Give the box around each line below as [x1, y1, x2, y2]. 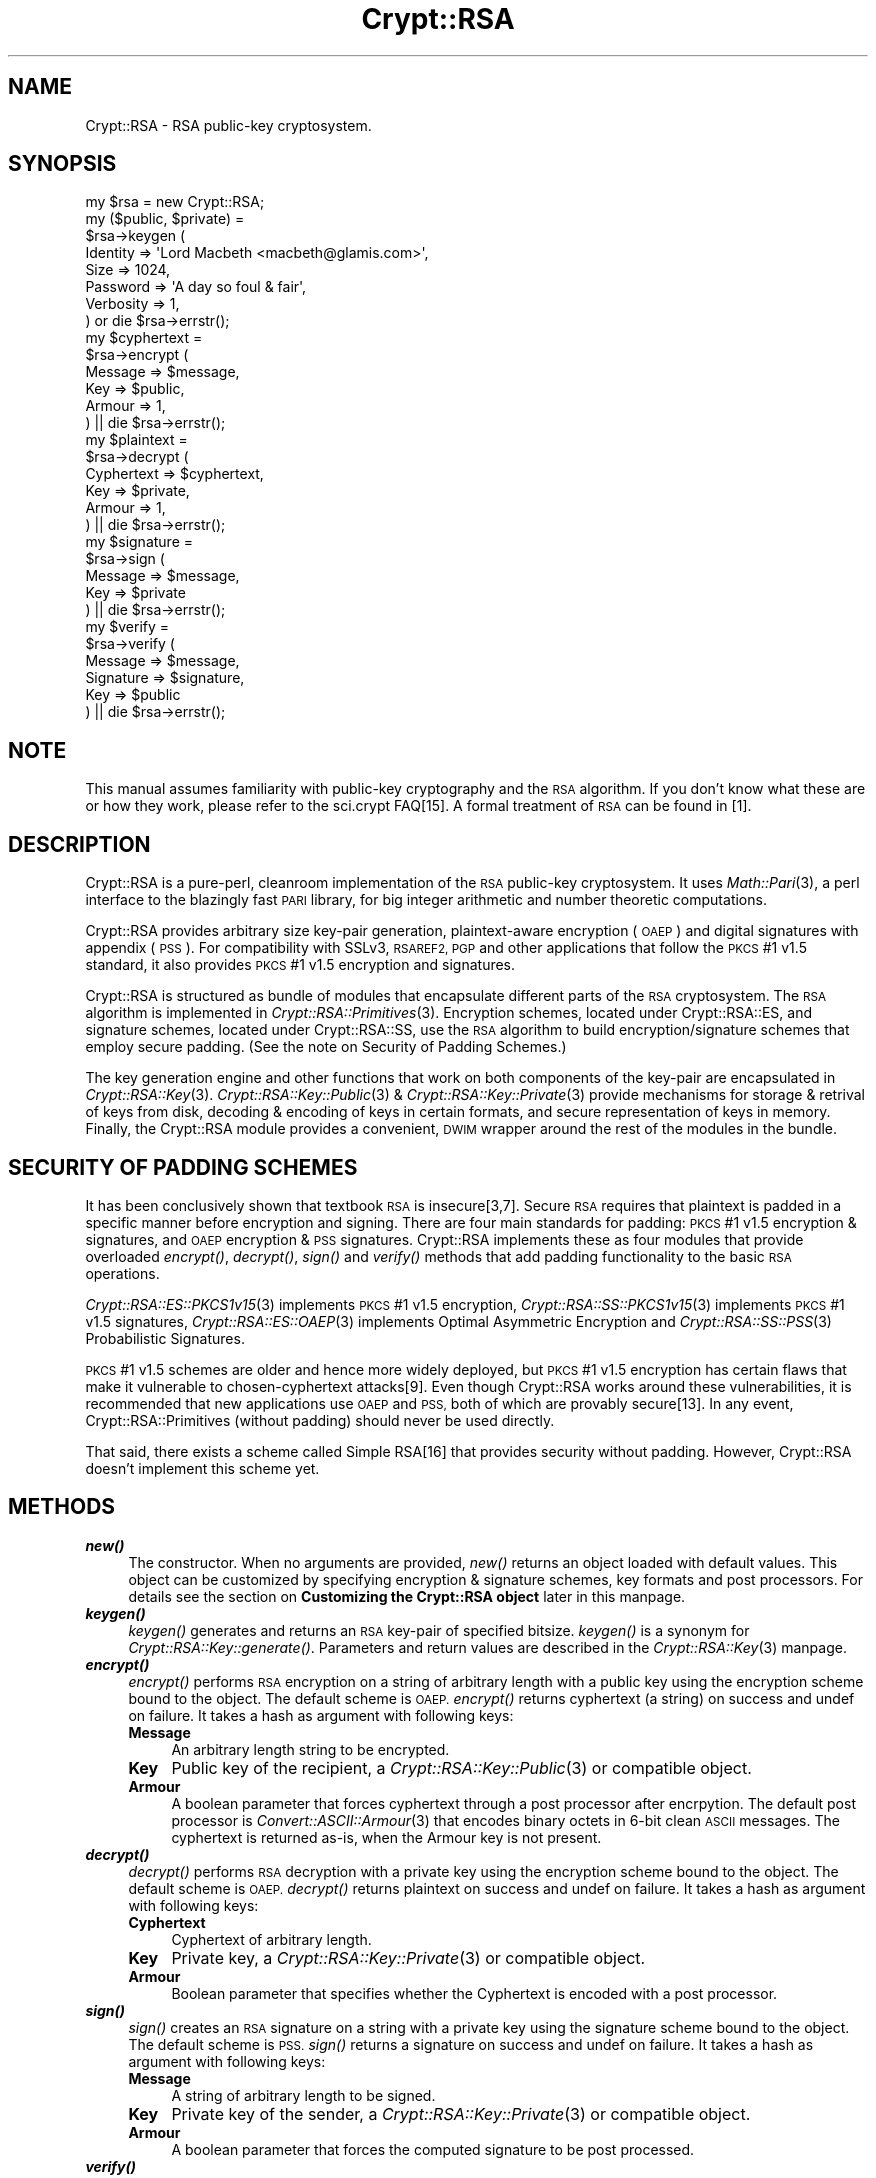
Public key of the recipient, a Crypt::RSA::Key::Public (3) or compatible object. [171, 1757, 752, 1778]
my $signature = [85, 533, 193, 551]
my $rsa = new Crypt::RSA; [85, 193, 265, 211]
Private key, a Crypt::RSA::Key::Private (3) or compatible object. [171, 1947, 646, 1968]
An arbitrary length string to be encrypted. [171, 1740, 450, 1758]
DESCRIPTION [8, 831, 151, 857]
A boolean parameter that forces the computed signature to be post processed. [171, 2140, 695, 2158]
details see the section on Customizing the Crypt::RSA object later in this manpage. [128, 1587, 686, 1605]
